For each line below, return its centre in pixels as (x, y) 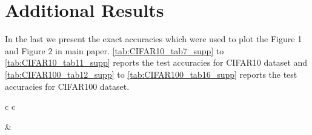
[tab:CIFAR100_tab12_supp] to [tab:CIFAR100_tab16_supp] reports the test (151, 74)
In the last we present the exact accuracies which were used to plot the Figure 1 (154, 39)
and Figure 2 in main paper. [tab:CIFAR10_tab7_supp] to (115, 50)
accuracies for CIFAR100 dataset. (67, 86)
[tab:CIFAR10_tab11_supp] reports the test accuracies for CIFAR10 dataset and (156, 62)
